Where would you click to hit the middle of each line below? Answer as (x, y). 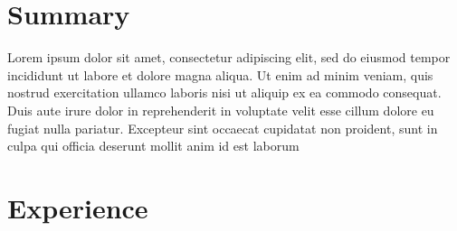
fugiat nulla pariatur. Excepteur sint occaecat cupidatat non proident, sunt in (223, 128)
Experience (78, 207)
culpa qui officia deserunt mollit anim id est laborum (153, 146)
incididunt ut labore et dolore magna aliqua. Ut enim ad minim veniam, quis (220, 74)
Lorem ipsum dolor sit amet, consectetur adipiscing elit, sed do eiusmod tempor (229, 57)
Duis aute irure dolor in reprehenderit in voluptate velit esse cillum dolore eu (221, 110)
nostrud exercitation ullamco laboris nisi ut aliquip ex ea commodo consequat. (224, 92)
